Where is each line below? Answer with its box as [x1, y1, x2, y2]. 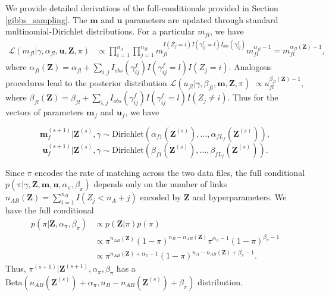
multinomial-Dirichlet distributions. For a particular [5, 25, 195, 37]
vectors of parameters [5, 106, 84, 118]
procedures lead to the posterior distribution [5, 77, 167, 89]
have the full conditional [5, 204, 94, 216]
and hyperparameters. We [192, 191, 287, 203]
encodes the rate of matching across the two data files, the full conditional [35, 166, 305, 178]
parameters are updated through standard [125, 13, 278, 26]
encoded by [140, 191, 181, 203]
